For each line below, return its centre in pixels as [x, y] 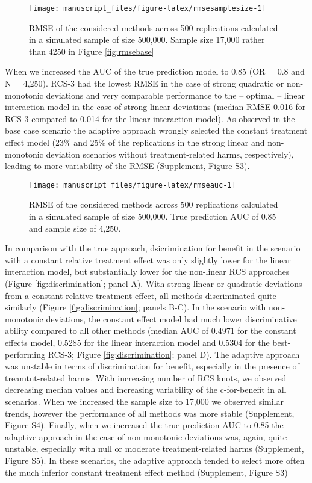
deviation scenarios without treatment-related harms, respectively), [170, 154]
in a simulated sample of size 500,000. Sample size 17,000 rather [147, 39]
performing [25, 354]
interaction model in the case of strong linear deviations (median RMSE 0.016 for [155, 107]
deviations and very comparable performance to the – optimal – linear [176, 95]
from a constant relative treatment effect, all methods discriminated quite [141, 295]
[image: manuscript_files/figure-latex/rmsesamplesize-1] [148, 8]
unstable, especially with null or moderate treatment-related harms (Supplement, [154, 448]
